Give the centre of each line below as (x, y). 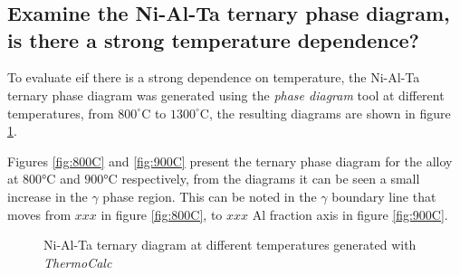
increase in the (48, 196)
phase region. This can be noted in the (210, 196)
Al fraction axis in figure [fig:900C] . (350, 214)
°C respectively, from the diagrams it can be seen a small (262, 179)
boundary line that (384, 196)
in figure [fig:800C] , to (162, 214)
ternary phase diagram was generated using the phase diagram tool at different (226, 95)
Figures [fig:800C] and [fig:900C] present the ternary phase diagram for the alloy (230, 161)
